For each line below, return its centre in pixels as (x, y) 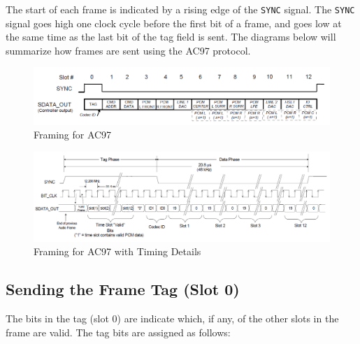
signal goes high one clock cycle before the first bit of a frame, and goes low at (174, 23)
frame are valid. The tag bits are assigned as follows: (118, 332)
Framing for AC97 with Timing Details (117, 251)
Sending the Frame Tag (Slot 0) (123, 289)
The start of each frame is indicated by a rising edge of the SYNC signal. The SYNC (180, 9)
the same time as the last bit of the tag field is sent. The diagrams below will (171, 37)
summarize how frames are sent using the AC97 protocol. (128, 50)
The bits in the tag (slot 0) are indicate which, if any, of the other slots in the (172, 318)
